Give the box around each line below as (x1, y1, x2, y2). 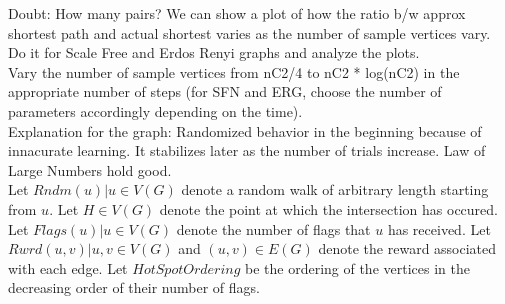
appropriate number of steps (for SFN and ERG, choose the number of (8, 81, 442, 102)
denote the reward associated (318, 238, 497, 259)
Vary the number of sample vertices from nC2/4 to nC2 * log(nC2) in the (8, 61, 460, 82)
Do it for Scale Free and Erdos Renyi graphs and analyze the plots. (8, 42, 420, 63)
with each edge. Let (8, 257, 128, 278)
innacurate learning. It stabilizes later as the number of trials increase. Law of (8, 140, 486, 161)
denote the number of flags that (176, 218, 371, 239)
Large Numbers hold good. (8, 159, 172, 180)
